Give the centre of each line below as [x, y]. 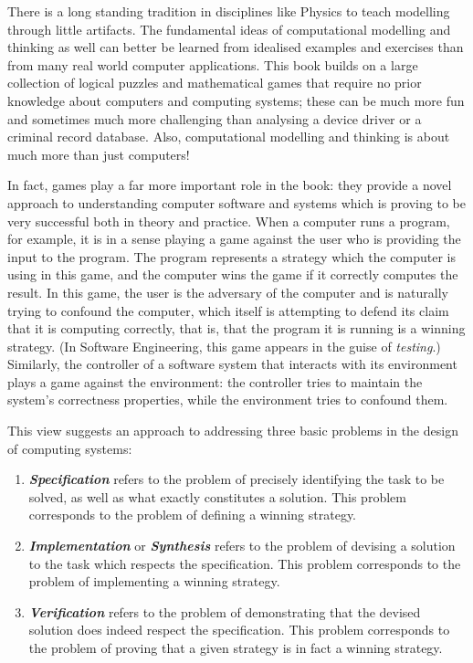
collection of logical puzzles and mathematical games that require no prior [215, 83]
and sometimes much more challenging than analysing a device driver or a [215, 118]
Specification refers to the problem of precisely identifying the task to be [236, 479]
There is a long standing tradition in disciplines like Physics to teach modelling [229, 11]
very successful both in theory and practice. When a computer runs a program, [229, 221]
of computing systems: [70, 448]
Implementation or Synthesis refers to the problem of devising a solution [242, 546]
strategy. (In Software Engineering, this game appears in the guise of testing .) [224, 346]
